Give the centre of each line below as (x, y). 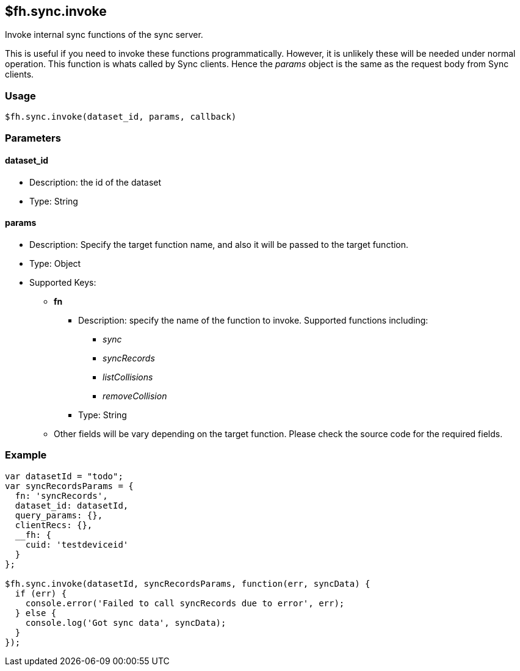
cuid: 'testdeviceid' (77, 544)
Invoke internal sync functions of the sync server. (104, 35)
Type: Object (55, 263)
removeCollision (135, 396)
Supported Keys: (63, 282)
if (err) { (41, 593)
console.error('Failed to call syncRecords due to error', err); (185, 603)
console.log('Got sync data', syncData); (126, 622)
